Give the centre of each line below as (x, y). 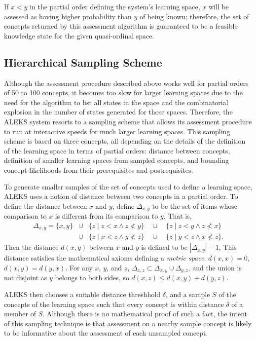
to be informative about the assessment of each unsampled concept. (106, 333)
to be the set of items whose (195, 206)
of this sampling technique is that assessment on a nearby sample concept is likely (128, 323)
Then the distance (31, 247)
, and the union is (215, 267)
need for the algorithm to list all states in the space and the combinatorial (116, 102)
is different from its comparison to (107, 216)
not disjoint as (26, 278)
